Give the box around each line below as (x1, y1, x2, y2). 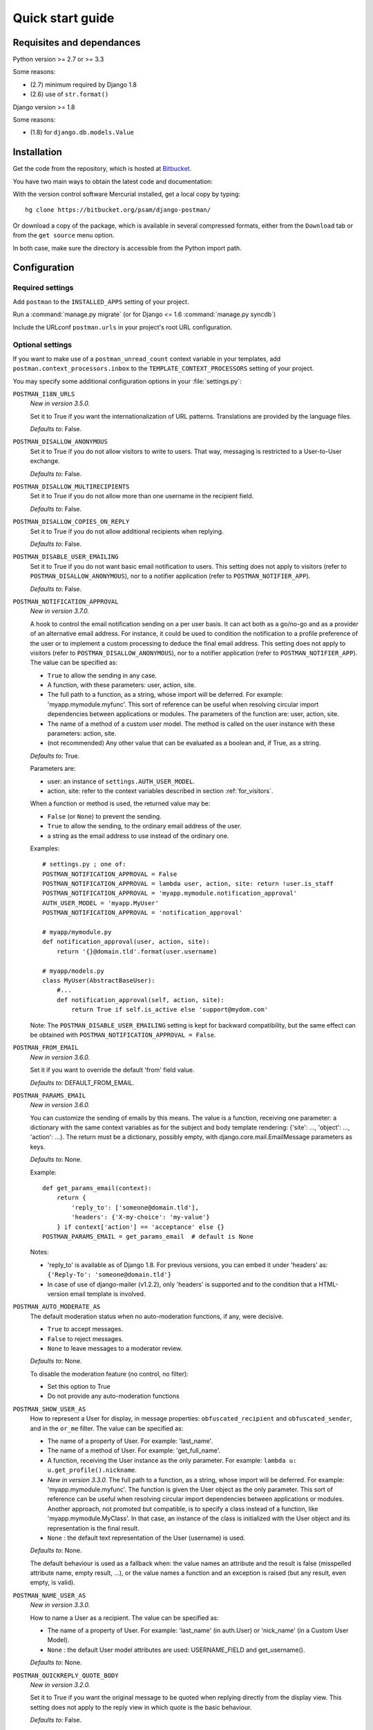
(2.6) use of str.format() (30, 90, 109, 98)
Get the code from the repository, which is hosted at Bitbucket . (12, 165, 192, 173)
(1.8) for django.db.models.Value (30, 128, 135, 136)
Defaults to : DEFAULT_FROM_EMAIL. (30, 1078, 135, 1086)
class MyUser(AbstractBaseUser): (42, 976, 155, 984)
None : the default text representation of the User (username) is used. (47, 1533, 245, 1542)
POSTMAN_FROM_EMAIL (12, 1044, 79, 1052)
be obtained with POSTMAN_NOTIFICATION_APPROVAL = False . (30, 1030, 217, 1039)
